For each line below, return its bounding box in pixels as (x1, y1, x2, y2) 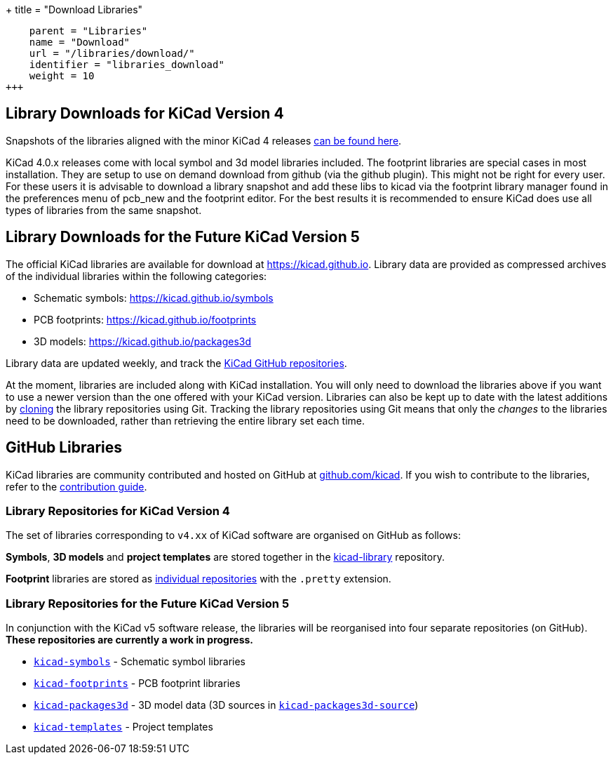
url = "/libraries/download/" (29, 48, 195, 59)
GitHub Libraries (6, 439, 123, 457)
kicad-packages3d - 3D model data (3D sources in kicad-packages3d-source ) (34, 699, 419, 712)
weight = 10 (29, 70, 95, 81)
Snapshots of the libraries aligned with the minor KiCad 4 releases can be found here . (6, 134, 402, 147)
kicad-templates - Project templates (34, 721, 213, 733)
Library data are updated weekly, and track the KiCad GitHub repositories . (6, 356, 347, 369)
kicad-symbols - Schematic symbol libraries (34, 655, 245, 668)
